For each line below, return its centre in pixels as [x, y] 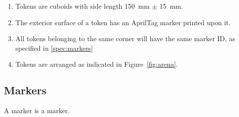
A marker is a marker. [37, 110]
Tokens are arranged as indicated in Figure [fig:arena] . [97, 64]
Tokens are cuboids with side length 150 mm [83, 6]
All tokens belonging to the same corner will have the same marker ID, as [125, 38]
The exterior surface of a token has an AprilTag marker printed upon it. [123, 22]
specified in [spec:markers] [54, 48]
